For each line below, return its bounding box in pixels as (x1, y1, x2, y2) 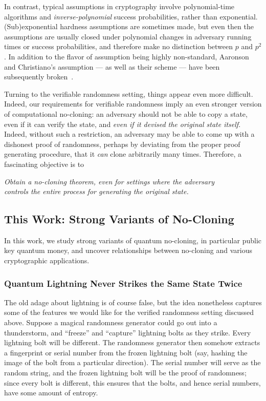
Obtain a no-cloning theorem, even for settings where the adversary (4, 176, 214, 186)
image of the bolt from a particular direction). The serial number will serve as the (4, 357, 261, 368)
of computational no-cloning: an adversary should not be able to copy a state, (4, 108, 248, 119)
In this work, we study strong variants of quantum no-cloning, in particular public (4, 235, 262, 245)
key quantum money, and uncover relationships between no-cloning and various (4, 245, 252, 256)
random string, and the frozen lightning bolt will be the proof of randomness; (4, 367, 247, 378)
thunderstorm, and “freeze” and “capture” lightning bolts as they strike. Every (4, 327, 251, 337)
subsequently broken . (4, 71, 74, 82)
